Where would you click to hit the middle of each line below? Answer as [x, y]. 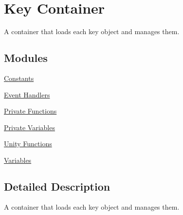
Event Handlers [27, 94]
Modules [26, 58]
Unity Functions [28, 144]
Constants [19, 78]
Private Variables [29, 127]
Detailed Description [57, 186]
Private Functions [30, 111]
